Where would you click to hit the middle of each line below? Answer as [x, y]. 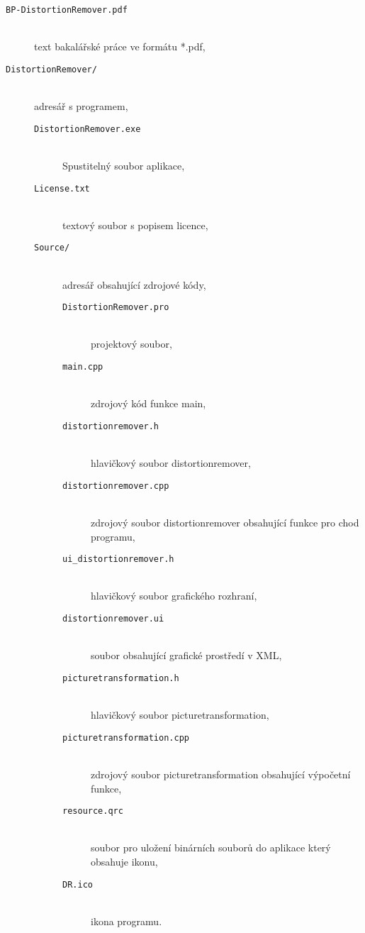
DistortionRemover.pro [116, 308]
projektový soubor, [131, 344]
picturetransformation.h [121, 678]
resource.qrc [93, 811]
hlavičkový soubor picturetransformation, [180, 715]
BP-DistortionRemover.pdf [67, 10]
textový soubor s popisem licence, [135, 225]
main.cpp [83, 367]
